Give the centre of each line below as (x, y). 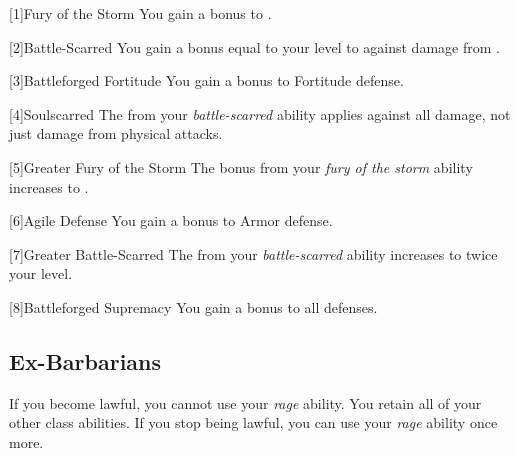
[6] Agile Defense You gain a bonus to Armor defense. (171, 220)
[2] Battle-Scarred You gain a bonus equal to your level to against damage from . (254, 46)
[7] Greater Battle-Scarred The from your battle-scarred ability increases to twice (253, 253)
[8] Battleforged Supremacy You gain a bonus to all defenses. (193, 306)
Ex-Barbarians (85, 360)
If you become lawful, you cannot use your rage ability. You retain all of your (245, 402)
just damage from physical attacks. (116, 133)
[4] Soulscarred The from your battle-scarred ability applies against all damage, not (260, 113)
